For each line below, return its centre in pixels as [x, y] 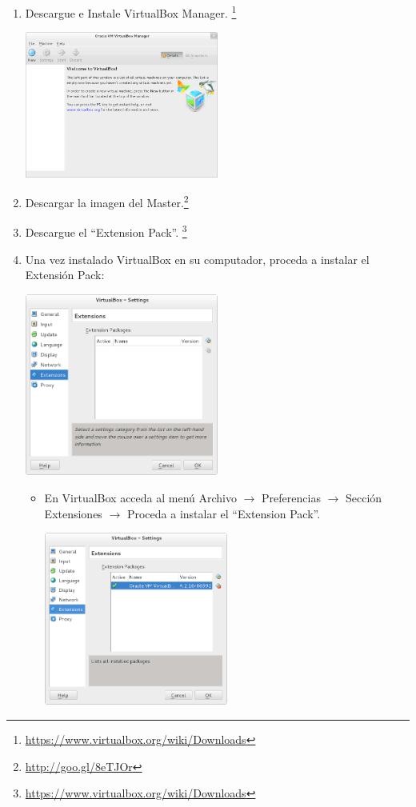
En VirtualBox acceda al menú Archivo [141, 497]
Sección [364, 497]
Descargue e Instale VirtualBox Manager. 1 [131, 12]
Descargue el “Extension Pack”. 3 [106, 231]
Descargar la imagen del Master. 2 [107, 201]
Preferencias [291, 497]
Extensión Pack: [65, 275]
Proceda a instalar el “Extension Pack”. [224, 513]
